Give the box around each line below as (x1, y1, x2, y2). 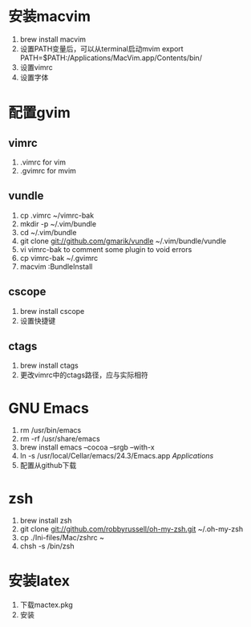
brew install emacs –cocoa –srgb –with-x (19, 442, 155, 452)
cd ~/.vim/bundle (19, 227, 77, 237)
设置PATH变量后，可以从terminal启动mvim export (19, 43, 184, 53)
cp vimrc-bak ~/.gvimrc (19, 253, 99, 263)
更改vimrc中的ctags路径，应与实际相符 (19, 370, 148, 380)
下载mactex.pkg (19, 600, 74, 610)
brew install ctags (19, 360, 79, 370)
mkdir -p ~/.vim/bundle (19, 218, 97, 229)
